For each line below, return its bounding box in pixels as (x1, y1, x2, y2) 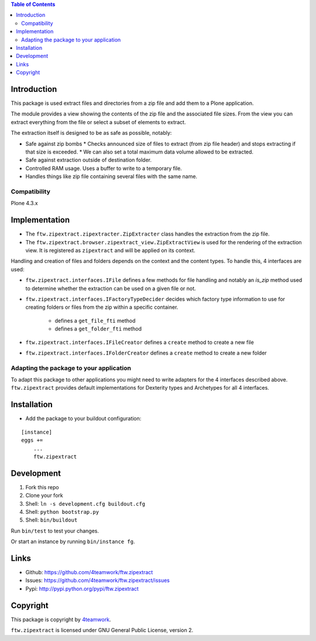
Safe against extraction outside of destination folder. (25, 156, 152, 163)
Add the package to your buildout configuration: (25, 415, 142, 422)
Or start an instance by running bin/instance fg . (11, 538, 135, 545)
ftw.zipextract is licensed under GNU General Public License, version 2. (11, 627, 194, 634)
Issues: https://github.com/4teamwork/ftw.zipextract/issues (25, 577, 170, 584)
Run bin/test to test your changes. (11, 527, 99, 534)
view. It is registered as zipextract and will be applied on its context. (25, 247, 195, 254)
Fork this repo (25, 483, 59, 490)
